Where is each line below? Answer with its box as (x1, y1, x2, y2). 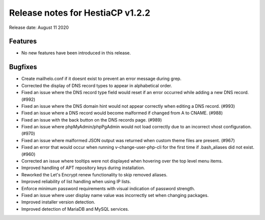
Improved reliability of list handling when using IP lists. (21, 179, 131, 185)
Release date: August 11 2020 (9, 24, 69, 30)
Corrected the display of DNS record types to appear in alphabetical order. (21, 82, 172, 88)
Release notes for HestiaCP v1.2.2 (9, 7, 151, 18)
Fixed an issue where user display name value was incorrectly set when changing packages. (21, 193, 209, 198)
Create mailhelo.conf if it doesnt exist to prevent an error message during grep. (21, 76, 182, 82)
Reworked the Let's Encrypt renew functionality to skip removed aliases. (21, 171, 168, 177)
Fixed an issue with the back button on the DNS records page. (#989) (21, 117, 162, 122)
